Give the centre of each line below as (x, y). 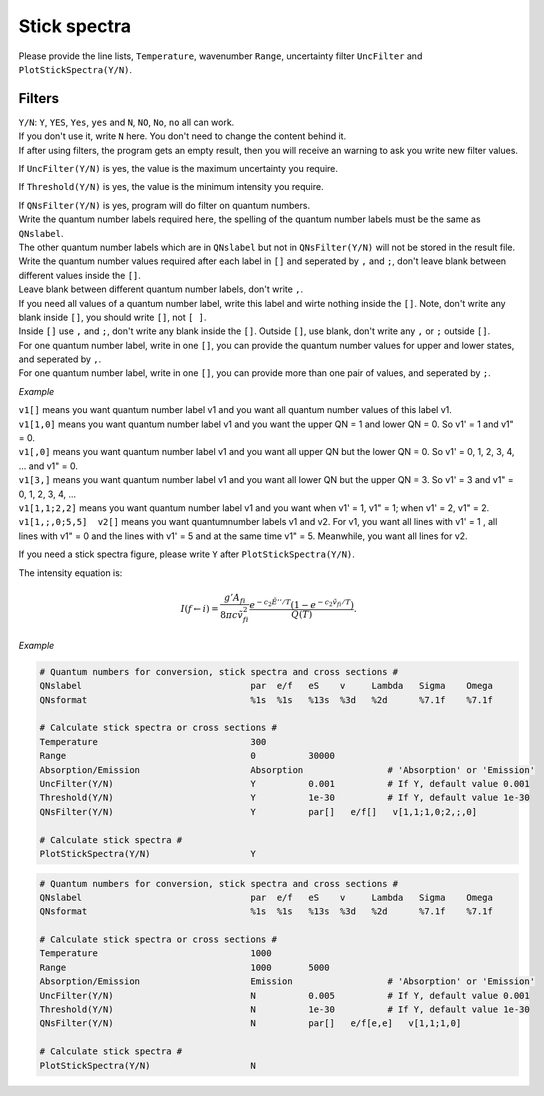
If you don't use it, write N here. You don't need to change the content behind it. (182, 136)
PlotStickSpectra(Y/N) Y (148, 853)
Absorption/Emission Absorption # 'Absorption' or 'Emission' (287, 769)
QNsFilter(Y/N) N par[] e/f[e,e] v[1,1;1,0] (250, 1023)
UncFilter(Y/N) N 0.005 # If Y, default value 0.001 (284, 995)
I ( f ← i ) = (199, 608)
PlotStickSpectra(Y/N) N (148, 1065)
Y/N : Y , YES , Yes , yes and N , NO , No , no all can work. (126, 122)
